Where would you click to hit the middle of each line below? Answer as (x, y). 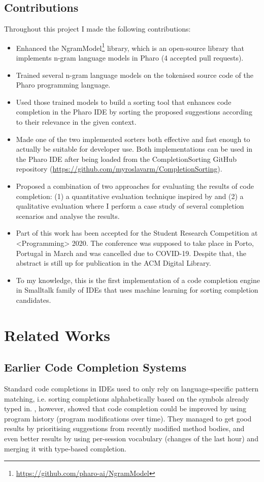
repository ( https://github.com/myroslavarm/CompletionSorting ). (119, 169)
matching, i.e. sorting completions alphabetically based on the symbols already (127, 398)
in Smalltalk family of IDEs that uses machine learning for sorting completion (137, 290)
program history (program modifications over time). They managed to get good (128, 418)
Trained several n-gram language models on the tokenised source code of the (135, 75)
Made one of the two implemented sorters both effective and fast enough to (133, 139)
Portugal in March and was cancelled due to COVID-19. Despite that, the (131, 253)
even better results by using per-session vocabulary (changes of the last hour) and (131, 438)
